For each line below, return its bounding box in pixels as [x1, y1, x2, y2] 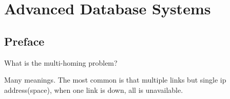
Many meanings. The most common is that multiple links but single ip [4, 74, 226, 85]
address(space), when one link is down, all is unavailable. [4, 84, 183, 95]
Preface [4, 33, 45, 49]
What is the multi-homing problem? [4, 57, 118, 68]
